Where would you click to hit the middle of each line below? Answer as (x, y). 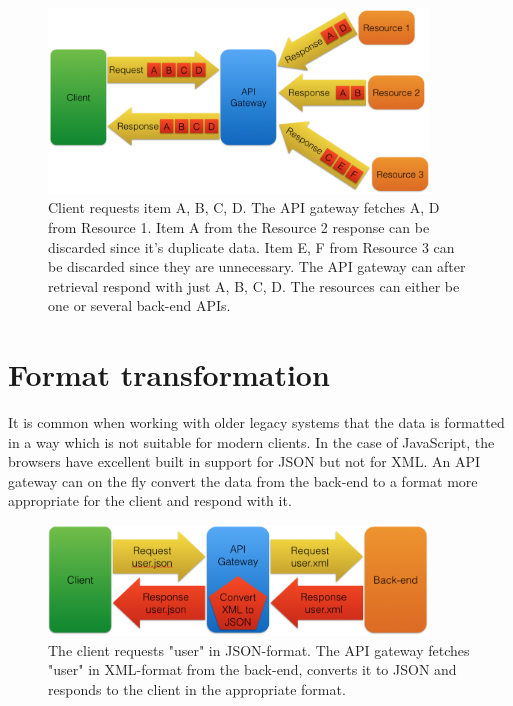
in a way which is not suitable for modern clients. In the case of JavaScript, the (251, 441)
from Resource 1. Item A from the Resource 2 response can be (239, 226)
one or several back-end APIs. (139, 305)
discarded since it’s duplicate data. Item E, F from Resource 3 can (251, 246)
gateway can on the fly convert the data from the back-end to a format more (243, 480)
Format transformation (169, 374)
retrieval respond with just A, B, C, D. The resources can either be (254, 285)
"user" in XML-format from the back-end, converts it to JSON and (252, 669)
